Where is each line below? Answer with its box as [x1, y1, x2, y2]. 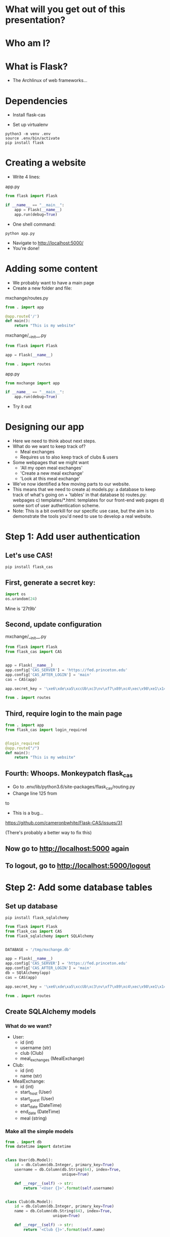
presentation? [5, 14, 66, 26]
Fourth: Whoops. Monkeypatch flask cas [5, 769, 133, 779]
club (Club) [20, 1050, 44, 1056]
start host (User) [20, 1089, 52, 1096]
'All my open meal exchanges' [20, 465, 82, 471]
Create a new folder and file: [12, 285, 72, 291]
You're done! [12, 245, 39, 251]
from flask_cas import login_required [5, 727, 87, 732]
